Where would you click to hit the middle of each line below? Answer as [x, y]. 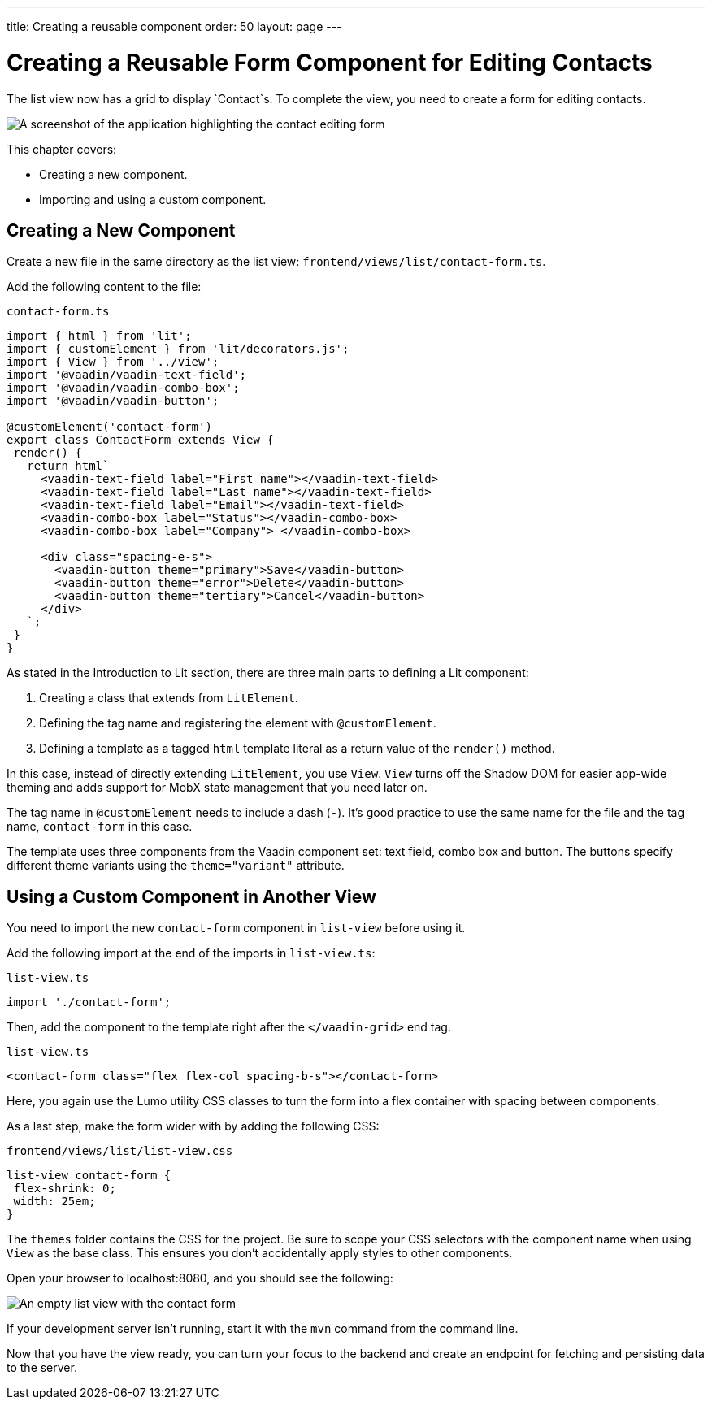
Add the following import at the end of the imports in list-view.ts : [191, 953]
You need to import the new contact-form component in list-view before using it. [236, 928]
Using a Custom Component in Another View [191, 896]
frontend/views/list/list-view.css [120, 1151]
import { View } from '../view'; [113, 362]
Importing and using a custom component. [153, 199]
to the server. [42, 1368]
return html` [68, 466]
